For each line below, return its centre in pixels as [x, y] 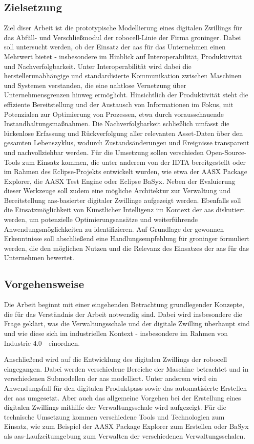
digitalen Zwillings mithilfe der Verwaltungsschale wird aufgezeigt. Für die [115, 407]
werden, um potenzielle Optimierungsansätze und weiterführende [101, 219]
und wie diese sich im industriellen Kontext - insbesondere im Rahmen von [116, 333]
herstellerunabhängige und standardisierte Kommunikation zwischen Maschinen [123, 76]
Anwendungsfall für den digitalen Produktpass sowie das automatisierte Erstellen [126, 388]
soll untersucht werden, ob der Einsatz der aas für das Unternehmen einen [115, 47]
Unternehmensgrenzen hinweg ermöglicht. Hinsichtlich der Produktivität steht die [126, 95]
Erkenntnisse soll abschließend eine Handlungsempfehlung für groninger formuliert [127, 238]
